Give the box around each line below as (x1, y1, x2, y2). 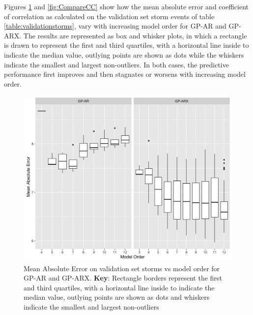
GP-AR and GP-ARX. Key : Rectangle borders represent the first (24, 273, 222, 283)
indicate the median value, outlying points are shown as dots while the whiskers (4, 49, 244, 60)
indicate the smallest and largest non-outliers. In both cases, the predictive (4, 59, 229, 69)
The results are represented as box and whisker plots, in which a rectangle (23, 30, 247, 40)
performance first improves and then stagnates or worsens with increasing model (4, 69, 246, 79)
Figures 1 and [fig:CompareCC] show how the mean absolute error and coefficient (4, 1, 249, 11)
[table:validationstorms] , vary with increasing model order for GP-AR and (4, 21, 226, 31)
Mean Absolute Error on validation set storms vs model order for (24, 263, 220, 273)
